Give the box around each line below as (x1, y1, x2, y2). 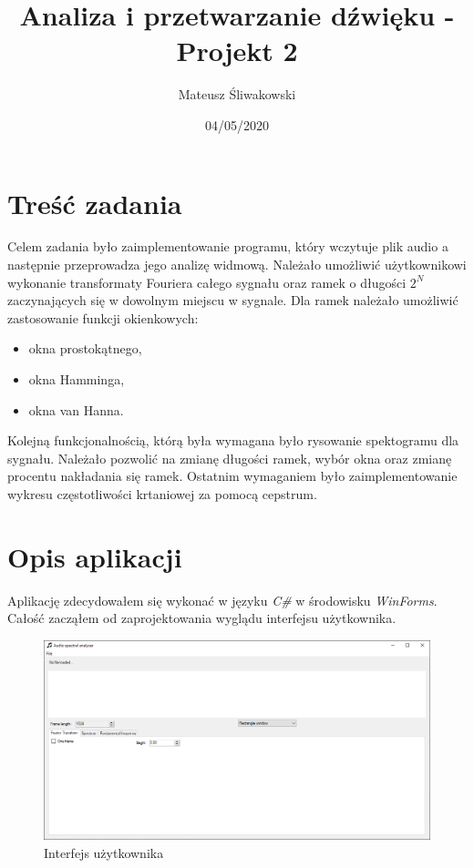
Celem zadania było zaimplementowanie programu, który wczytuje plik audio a (7, 237, 448, 256)
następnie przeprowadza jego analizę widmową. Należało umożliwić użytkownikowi (7, 255, 467, 274)
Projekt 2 (176, 32, 298, 69)
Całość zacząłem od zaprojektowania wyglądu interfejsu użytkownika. (7, 608, 397, 628)
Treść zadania (7, 184, 182, 221)
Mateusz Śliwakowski (178, 85, 296, 104)
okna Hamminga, (28, 370, 125, 388)
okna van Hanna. (28, 400, 124, 419)
